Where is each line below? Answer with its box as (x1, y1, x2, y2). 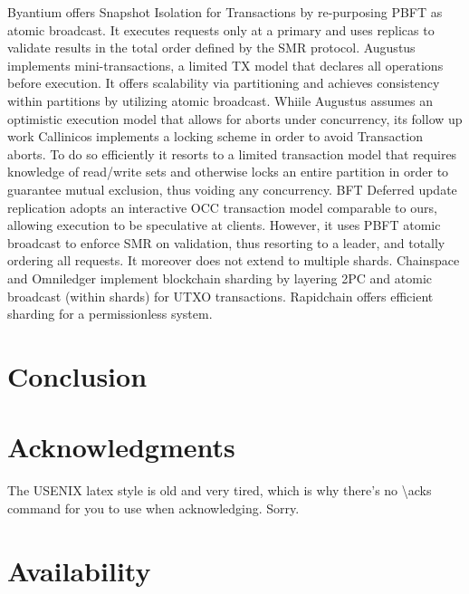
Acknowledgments (7, 428, 235, 465)
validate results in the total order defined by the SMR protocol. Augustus (7, 38, 416, 57)
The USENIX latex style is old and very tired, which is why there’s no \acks (7, 481, 432, 500)
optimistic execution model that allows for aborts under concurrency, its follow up (7, 109, 463, 128)
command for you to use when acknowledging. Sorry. (7, 498, 300, 517)
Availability (7, 551, 151, 589)
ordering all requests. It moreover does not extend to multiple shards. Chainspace (7, 251, 460, 270)
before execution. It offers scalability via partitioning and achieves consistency (7, 73, 440, 92)
